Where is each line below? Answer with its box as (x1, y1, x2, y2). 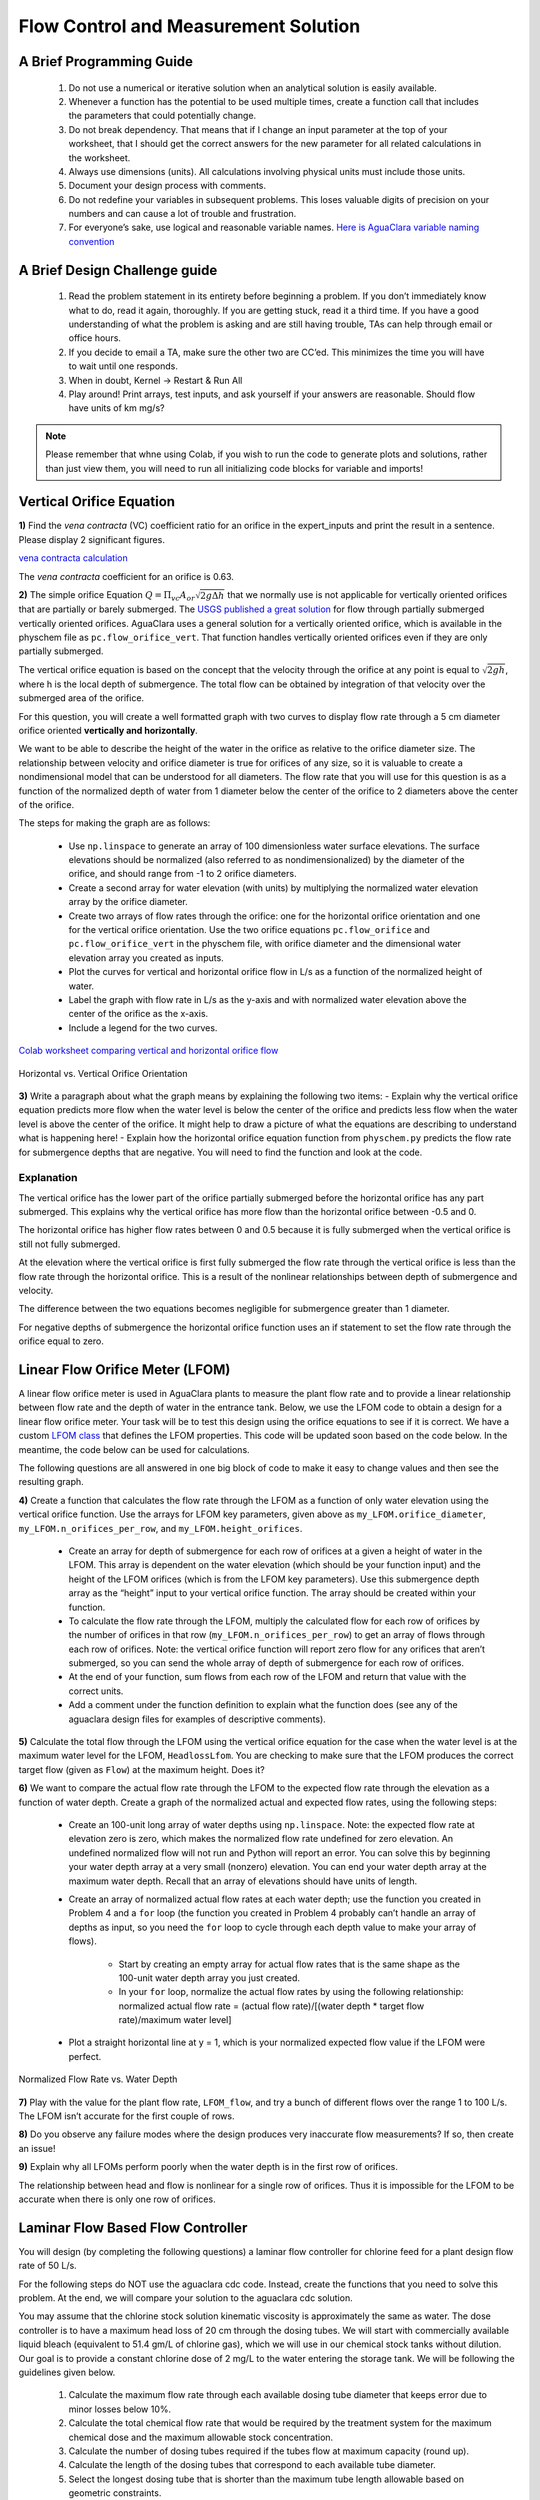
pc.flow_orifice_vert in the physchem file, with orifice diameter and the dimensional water (68, 938, 462, 950)
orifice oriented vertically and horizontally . (18, 724, 199, 736)
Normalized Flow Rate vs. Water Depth (18, 2073, 178, 2085)
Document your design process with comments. (68, 180, 267, 192)
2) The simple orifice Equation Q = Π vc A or (18, 589, 195, 603)
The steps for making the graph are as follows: (18, 817, 211, 829)
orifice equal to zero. (18, 1335, 104, 1347)
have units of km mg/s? (68, 402, 165, 414)
